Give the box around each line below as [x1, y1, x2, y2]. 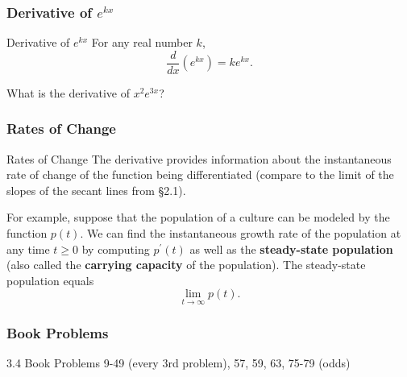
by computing [81, 240, 150, 257]
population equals [6, 271, 94, 288]
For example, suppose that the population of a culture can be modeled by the [6, 209, 390, 226]
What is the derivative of [6, 84, 130, 101]
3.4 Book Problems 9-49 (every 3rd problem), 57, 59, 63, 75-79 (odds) [6, 354, 351, 371]
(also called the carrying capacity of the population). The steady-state [6, 256, 366, 273]
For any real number [91, 34, 193, 51]
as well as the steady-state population [189, 240, 393, 257]
